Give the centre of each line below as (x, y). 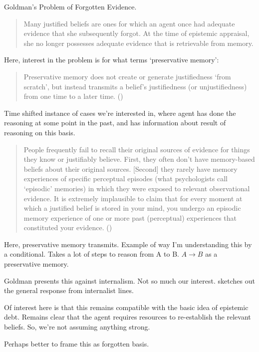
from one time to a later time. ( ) (73, 96)
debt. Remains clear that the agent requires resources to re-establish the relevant (128, 317)
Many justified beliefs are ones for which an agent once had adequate (129, 23)
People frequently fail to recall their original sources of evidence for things (137, 149)
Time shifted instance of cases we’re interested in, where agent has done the (120, 113)
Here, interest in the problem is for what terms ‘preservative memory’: (112, 60)
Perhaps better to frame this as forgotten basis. (77, 343)
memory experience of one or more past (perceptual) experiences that (130, 217)
